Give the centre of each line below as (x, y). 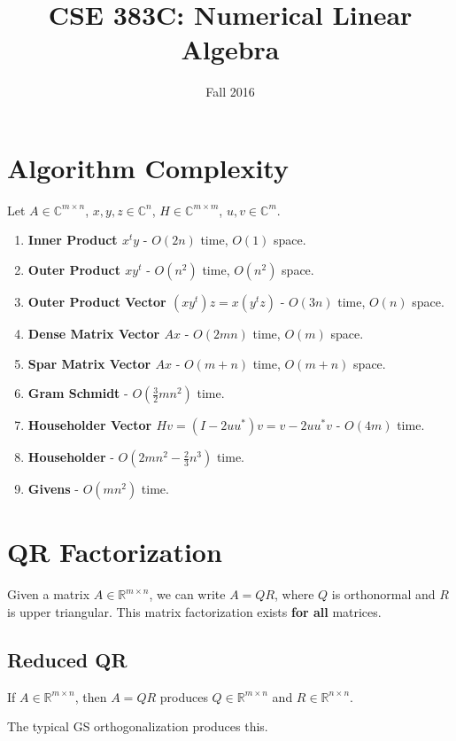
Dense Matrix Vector (94, 334)
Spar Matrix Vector (89, 363)
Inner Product (73, 240)
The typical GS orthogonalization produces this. (138, 726)
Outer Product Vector (97, 302)
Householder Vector (90, 425)
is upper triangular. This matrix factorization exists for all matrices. (194, 611)
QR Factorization (115, 552)
